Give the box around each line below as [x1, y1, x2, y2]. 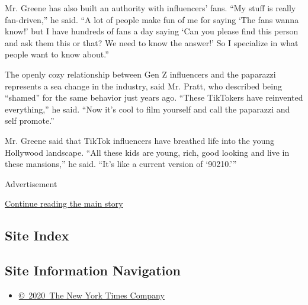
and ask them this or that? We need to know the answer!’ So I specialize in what [5, 36, 299, 49]
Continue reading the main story [5, 197, 123, 210]
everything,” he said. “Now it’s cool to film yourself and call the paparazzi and [5, 102, 290, 115]
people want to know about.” [5, 48, 109, 60]
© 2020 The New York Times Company [18, 288, 165, 301]
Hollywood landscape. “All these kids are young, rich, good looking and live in [5, 146, 290, 158]
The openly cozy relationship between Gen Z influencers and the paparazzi [5, 68, 276, 80]
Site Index [5, 226, 69, 245]
